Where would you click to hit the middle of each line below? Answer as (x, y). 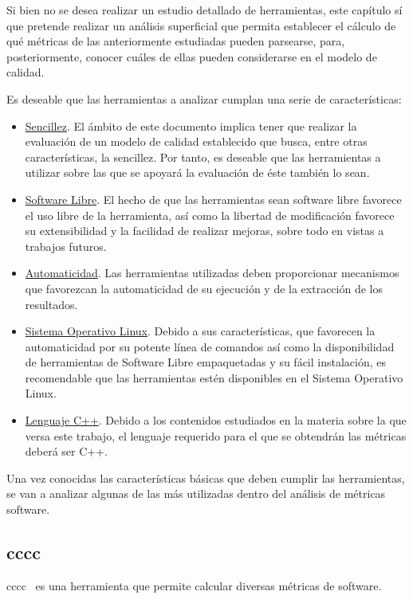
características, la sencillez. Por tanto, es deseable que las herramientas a (203, 157)
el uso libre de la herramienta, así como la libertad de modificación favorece (210, 215)
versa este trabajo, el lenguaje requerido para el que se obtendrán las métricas (216, 435)
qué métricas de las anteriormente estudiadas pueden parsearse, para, (176, 41)
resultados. (51, 304)
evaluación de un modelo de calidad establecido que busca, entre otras (196, 141)
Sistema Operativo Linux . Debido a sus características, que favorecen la (200, 331)
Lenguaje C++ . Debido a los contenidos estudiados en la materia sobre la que (216, 420)
